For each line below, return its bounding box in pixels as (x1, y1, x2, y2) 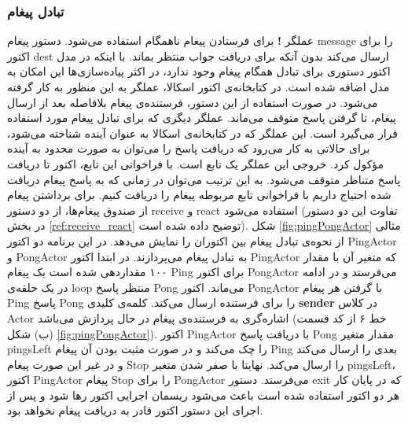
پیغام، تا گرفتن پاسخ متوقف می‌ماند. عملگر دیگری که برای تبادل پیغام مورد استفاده (7, 109, 397, 126)
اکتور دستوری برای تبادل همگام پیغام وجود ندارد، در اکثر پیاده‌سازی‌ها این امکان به (7, 63, 391, 79)
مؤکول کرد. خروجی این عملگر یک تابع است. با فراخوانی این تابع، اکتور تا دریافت (7, 155, 384, 171)
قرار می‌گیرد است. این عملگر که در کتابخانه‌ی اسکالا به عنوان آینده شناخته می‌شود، (7, 124, 399, 141)
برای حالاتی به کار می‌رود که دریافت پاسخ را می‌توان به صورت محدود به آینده (7, 140, 370, 157)
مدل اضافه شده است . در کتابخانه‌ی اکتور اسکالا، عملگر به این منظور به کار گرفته (7, 79, 390, 94)
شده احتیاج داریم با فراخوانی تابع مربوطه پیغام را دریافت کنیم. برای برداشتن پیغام (7, 186, 391, 203)
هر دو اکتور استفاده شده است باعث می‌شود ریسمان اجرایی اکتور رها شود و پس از (7, 386, 400, 403)
